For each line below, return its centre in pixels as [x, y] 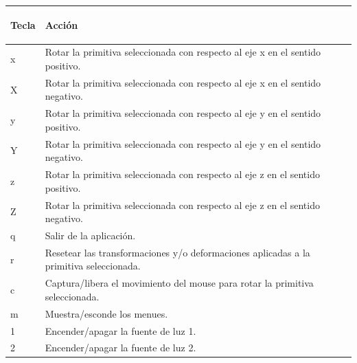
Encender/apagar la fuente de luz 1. [120, 330]
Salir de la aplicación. [90, 235]
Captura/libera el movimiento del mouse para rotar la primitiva [179, 283]
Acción [61, 24]
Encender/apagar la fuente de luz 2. [120, 348]
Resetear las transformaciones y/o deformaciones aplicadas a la [177, 252]
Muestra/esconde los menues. [106, 313]
